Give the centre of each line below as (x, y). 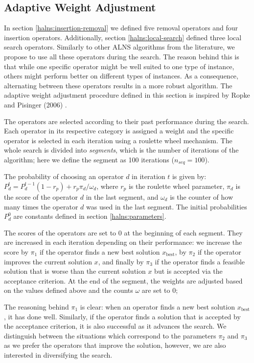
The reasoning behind (36, 306)
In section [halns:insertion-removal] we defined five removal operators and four (121, 28)
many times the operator (41, 206)
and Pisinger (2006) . (35, 104)
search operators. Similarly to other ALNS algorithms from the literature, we (119, 47)
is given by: (189, 176)
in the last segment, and (122, 196)
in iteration (149, 176)
